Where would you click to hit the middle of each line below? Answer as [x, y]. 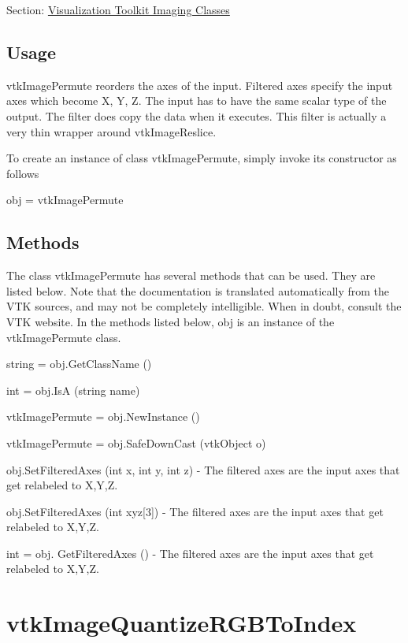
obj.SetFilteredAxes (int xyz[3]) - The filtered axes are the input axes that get [195, 511]
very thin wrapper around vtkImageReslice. [111, 131]
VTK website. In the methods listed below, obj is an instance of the [171, 321]
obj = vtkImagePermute [65, 200]
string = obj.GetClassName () [79, 364]
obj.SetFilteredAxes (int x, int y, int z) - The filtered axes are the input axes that [203, 469]
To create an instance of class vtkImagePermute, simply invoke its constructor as [202, 158]
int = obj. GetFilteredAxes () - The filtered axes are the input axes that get [190, 553]
